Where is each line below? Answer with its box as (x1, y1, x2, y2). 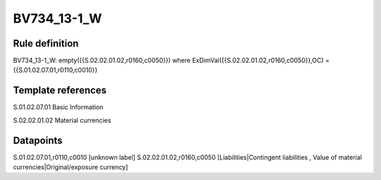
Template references (13, 85, 107, 97)
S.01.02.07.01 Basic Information (13, 103, 104, 112)
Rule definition (13, 37, 79, 49)
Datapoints (13, 134, 63, 146)
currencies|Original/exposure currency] (13, 163, 128, 172)
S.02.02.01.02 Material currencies (13, 116, 111, 124)
